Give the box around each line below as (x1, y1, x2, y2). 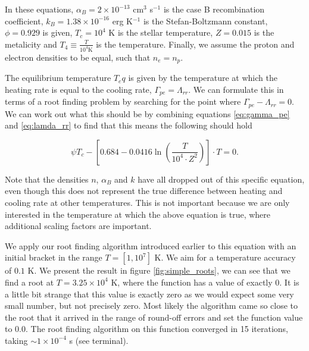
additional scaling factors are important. (5, 220, 152, 232)
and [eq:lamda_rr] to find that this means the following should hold (5, 119, 252, 131)
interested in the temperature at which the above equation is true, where (5, 208, 270, 220)
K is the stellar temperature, (108, 26, 213, 39)
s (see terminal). (69, 334, 129, 346)
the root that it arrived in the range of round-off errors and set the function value (5, 311, 303, 323)
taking (5, 334, 28, 346)
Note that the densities (5, 173, 89, 185)
